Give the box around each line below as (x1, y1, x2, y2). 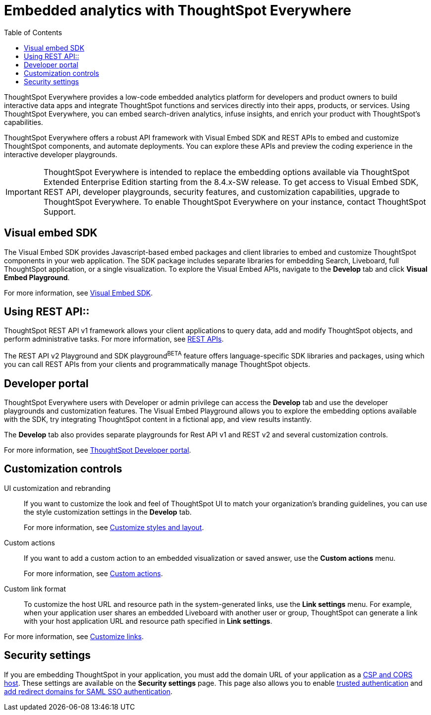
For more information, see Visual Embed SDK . (4, 288, 153, 297)
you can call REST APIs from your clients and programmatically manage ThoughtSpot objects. (4, 360, 311, 369)
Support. (43, 206, 76, 217)
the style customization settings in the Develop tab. (24, 507, 192, 516)
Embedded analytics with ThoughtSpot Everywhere (4, 2, 351, 19)
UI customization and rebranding (4, 483, 111, 492)
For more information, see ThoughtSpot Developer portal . (4, 445, 191, 454)
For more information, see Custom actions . (24, 569, 163, 578)
